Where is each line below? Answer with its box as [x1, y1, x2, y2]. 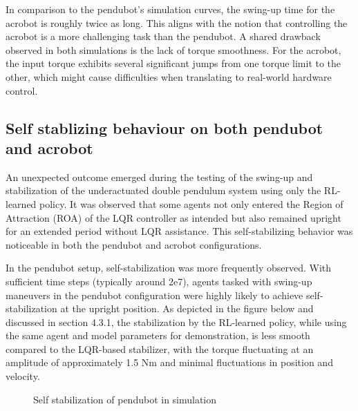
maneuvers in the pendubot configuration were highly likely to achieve [6, 287, 303, 302]
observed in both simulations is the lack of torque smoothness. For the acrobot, [6, 42, 341, 57]
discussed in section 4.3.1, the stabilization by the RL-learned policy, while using [6, 314, 347, 329]
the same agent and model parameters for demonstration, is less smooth [6, 328, 310, 343]
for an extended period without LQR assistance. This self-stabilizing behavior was [6, 224, 353, 238]
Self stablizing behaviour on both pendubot [6, 117, 323, 138]
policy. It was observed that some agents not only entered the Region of [39, 196, 343, 211]
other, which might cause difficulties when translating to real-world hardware [6, 69, 332, 84]
